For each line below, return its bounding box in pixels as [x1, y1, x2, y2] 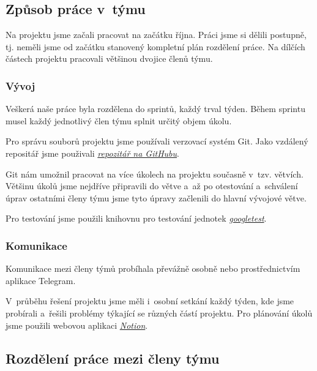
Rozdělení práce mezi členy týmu [6, 348, 220, 367]
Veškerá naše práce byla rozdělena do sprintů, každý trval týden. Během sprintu [6, 102, 305, 115]
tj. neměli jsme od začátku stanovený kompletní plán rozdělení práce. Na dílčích [6, 40, 305, 53]
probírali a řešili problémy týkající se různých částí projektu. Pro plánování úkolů [6, 306, 313, 319]
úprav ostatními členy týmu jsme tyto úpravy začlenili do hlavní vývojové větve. [6, 191, 307, 204]
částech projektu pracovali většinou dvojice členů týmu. [6, 52, 213, 65]
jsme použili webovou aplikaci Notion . [6, 318, 148, 331]
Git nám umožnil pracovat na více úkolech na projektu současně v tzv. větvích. [6, 167, 304, 180]
